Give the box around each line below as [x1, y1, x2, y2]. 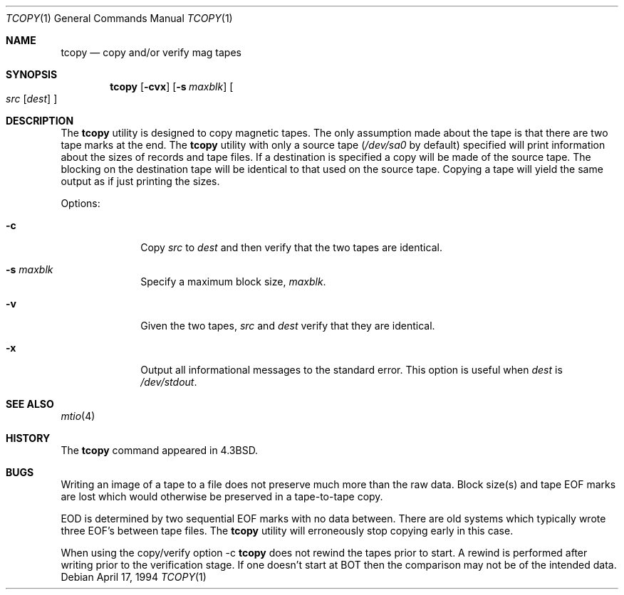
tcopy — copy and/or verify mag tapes [61, 46, 241, 58]
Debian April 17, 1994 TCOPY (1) [61, 571, 207, 583]
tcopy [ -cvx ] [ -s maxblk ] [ [110, 80, 234, 93]
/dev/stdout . [140, 376, 197, 388]
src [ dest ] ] [6, 93, 58, 105]
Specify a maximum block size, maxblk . [140, 275, 326, 288]
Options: [61, 197, 100, 209]
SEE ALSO [6, 398, 54, 410]
